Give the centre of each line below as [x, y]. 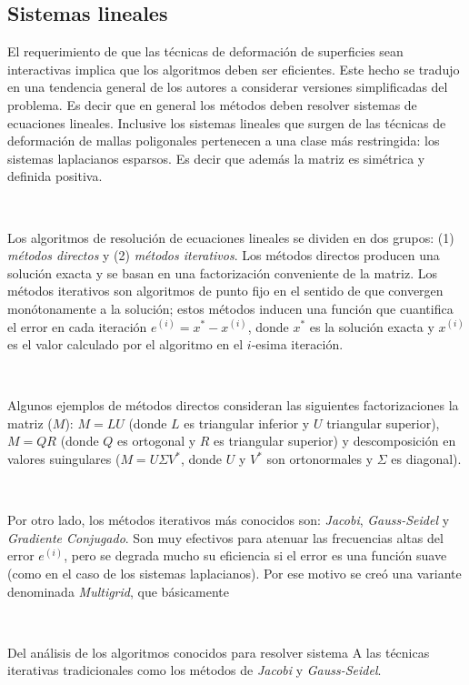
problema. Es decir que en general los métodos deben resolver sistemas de [212, 104]
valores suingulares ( [64, 459]
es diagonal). [426, 459]
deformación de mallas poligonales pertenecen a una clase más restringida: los [224, 141]
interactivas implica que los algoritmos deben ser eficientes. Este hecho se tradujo [234, 69]
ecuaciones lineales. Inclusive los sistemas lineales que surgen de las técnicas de [227, 122]
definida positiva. [55, 176]
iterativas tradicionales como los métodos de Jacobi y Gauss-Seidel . [195, 670]
